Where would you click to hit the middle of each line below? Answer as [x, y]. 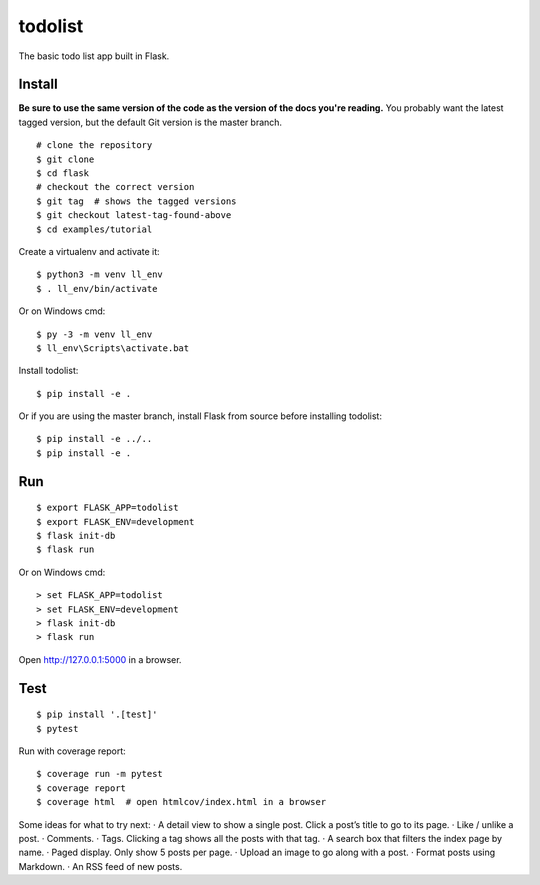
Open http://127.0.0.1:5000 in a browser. [100, 659]
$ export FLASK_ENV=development [115, 521]
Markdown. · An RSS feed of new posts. [100, 866]
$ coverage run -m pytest [100, 774]
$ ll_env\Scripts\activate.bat [113, 348]
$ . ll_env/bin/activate [97, 288]
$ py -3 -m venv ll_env [94, 334]
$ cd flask [63, 173]
